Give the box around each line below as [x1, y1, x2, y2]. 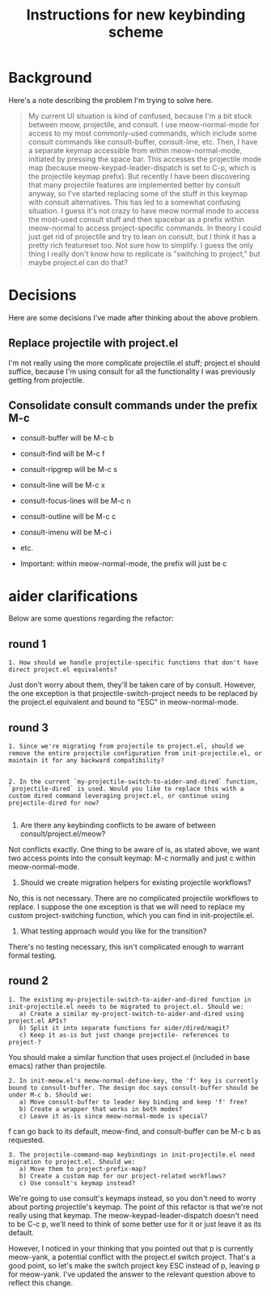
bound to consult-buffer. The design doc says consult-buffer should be [8, 1084, 259, 1092]
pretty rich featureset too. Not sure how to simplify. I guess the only [28, 240, 254, 250]
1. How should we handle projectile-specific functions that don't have [8, 659, 259, 667]
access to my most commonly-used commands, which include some [28, 128, 257, 138]
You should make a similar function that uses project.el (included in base [8, 1052, 251, 1062]
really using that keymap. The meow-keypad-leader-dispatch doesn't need [8, 1210, 259, 1220]
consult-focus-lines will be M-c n [19, 496, 131, 505]
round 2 [8, 974, 49, 988]
